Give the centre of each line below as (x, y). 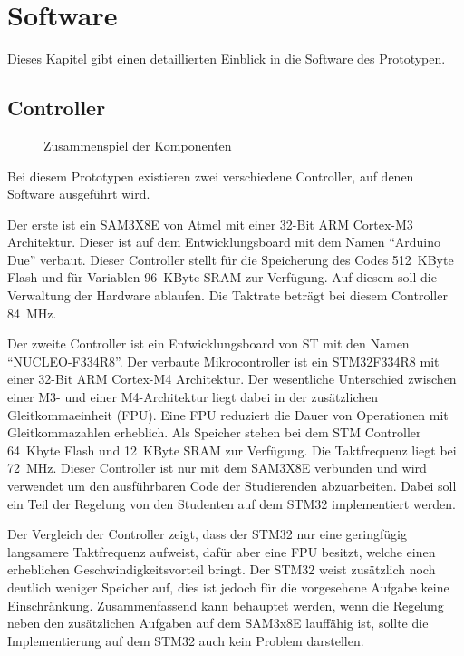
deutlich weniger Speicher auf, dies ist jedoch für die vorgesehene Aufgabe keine (228, 587)
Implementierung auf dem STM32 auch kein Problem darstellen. (186, 640)
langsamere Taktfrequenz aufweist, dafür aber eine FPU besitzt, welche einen (222, 551)
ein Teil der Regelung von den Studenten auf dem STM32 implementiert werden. (232, 503)
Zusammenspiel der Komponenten (138, 145)
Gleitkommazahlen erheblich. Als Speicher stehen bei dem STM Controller (214, 432)
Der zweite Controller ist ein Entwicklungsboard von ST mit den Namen (208, 343)
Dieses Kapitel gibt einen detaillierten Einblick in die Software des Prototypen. (227, 59)
